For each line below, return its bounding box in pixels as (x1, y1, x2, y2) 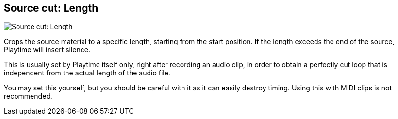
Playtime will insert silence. (4, 45, 90, 54)
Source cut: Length (4, 2, 99, 14)
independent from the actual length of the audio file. (4, 69, 170, 77)
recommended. (4, 92, 52, 101)
